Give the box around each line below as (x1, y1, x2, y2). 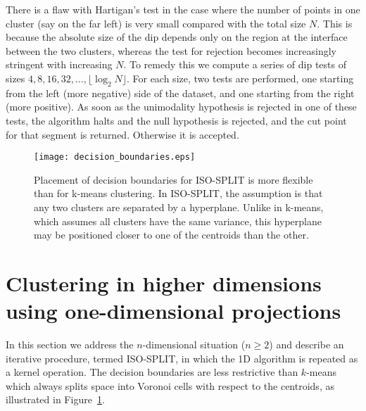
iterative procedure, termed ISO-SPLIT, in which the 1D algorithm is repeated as (6, 350, 358, 365)
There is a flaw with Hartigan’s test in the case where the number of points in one (6, 2, 360, 16)
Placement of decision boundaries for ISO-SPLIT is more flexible (34, 172, 313, 186)
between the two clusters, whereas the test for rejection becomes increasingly (6, 43, 336, 58)
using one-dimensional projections (6, 296, 341, 325)
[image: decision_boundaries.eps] (34, 152, 196, 163)
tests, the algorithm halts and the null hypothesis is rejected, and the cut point (6, 113, 347, 127)
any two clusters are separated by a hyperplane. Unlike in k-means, (34, 199, 324, 214)
